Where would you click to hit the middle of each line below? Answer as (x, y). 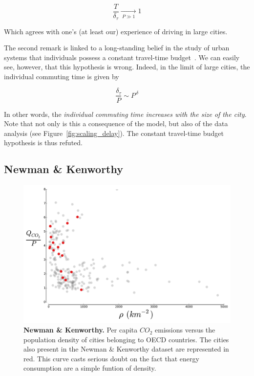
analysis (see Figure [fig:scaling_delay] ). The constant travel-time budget (114, 133)
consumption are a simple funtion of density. (90, 368)
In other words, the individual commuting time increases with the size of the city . (125, 114)
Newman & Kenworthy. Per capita (81, 330)
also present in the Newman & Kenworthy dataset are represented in (126, 349)
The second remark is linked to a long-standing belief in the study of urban (117, 48)
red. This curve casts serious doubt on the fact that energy (111, 358)
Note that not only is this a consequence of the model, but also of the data (116, 123)
